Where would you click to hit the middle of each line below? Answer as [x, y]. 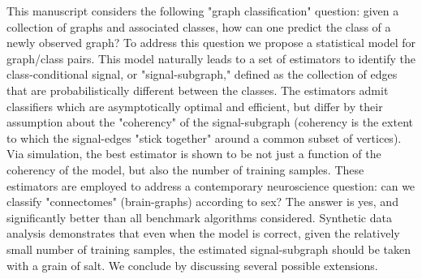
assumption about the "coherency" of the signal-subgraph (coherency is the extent [210, 122]
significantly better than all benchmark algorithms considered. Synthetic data [199, 217]
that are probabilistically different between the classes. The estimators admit [198, 90]
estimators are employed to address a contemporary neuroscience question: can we [211, 185]
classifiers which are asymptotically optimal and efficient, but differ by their [195, 106]
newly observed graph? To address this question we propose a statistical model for [211, 43]
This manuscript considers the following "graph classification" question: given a [203, 11]
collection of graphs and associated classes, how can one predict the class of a [199, 26]
